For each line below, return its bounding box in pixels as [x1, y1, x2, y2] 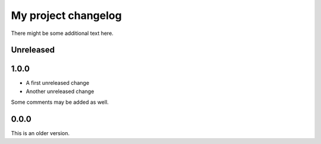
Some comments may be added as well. [11, 98, 109, 106]
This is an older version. [11, 130, 70, 137]
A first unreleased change [26, 79, 89, 87]
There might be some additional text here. [11, 30, 114, 37]
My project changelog [11, 9, 122, 22]
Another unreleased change [26, 88, 95, 95]
